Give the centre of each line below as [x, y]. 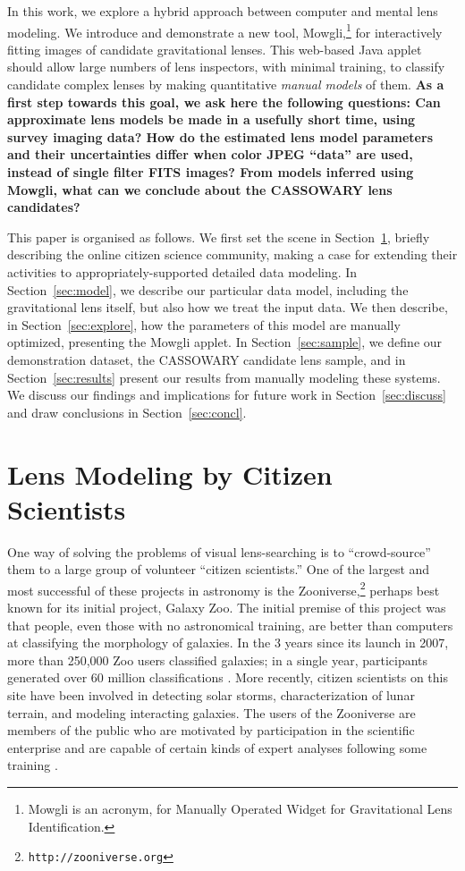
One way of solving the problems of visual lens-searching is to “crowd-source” [219, 551]
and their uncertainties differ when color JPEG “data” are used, [210, 154]
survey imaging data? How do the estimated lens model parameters [220, 136]
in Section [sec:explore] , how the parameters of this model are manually [204, 324]
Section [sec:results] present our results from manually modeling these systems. [224, 377]
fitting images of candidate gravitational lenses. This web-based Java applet [215, 49]
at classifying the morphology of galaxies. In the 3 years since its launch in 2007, [228, 643]
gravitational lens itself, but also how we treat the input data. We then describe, [228, 307]
